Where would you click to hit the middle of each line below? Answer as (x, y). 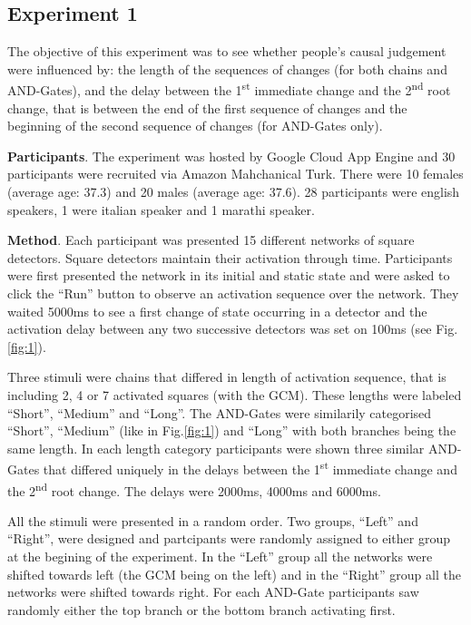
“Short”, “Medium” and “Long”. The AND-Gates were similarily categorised (220, 412)
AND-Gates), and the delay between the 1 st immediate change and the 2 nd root (229, 89)
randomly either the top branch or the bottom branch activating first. (201, 609)
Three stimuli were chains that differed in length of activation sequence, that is (227, 377)
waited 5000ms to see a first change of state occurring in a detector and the (217, 311)
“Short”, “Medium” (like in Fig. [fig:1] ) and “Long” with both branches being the (232, 430)
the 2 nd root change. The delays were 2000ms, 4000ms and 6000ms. (194, 489)
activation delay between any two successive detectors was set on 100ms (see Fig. (233, 329)
